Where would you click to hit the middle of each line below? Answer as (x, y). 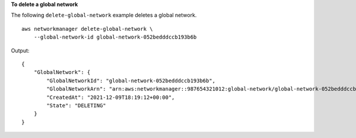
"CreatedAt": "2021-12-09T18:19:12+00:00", (111, 97)
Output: (20, 50)
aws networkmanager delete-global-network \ (88, 29)
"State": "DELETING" (76, 105)
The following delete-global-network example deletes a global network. (104, 15)
